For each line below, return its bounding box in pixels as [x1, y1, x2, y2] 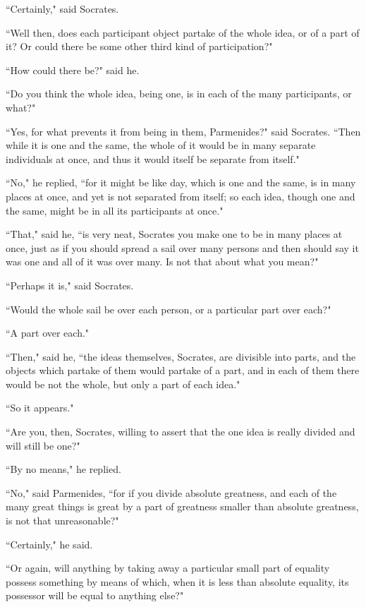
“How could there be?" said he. [6, 62, 140, 77]
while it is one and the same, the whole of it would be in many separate [6, 138, 316, 152]
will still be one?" [6, 438, 80, 452]
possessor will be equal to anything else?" [6, 588, 184, 603]
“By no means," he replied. [6, 462, 121, 476]
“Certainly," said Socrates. [6, 1, 119, 16]
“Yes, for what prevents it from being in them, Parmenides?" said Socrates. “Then [6, 124, 361, 138]
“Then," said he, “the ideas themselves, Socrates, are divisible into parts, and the [6, 349, 356, 363]
